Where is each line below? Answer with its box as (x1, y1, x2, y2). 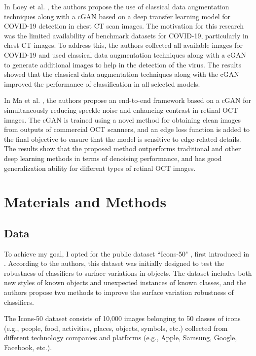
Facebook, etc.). (4, 342, 52, 353)
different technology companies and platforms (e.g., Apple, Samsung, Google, (4, 332, 237, 343)
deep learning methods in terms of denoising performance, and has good (4, 153, 222, 163)
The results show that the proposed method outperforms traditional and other (4, 143, 241, 154)
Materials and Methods (4, 192, 167, 212)
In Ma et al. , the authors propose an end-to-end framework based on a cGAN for (4, 95, 252, 105)
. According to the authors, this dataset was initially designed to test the (4, 258, 224, 268)
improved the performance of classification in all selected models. (4, 78, 200, 89)
